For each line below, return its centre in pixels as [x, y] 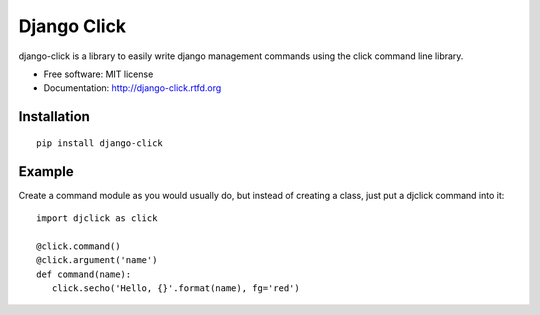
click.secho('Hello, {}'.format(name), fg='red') [175, 288]
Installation [54, 116]
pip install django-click [100, 143]
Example [46, 171]
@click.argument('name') [97, 260]
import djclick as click [97, 218]
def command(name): [84, 274]
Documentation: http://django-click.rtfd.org [132, 88]
